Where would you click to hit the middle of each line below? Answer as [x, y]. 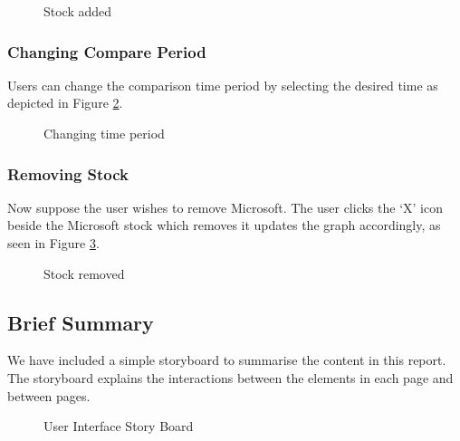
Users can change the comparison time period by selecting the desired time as [223, 85]
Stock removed [84, 273]
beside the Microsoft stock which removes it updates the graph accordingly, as [224, 225]
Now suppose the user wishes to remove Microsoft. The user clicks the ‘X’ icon [225, 207]
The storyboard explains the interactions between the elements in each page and [230, 377]
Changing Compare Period [107, 51]
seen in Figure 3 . [53, 243]
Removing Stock [68, 173]
